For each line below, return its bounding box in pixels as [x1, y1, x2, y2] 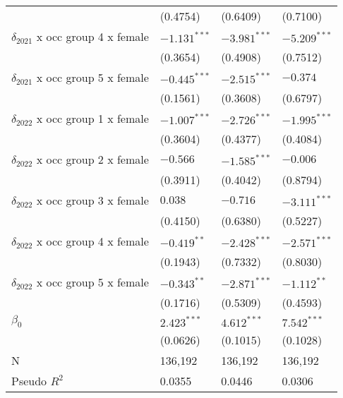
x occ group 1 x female [36, 110, 149, 126]
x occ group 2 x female [36, 151, 149, 167]
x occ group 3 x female [36, 192, 149, 208]
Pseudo [11, 373, 47, 390]
